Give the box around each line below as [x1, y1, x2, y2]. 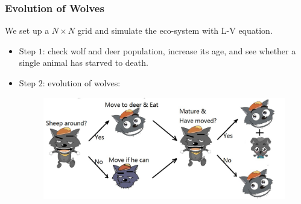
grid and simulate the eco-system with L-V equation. [77, 24, 273, 37]
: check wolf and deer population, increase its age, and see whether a [42, 44, 296, 57]
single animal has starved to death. [19, 56, 148, 69]
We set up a [5, 24, 49, 37]
